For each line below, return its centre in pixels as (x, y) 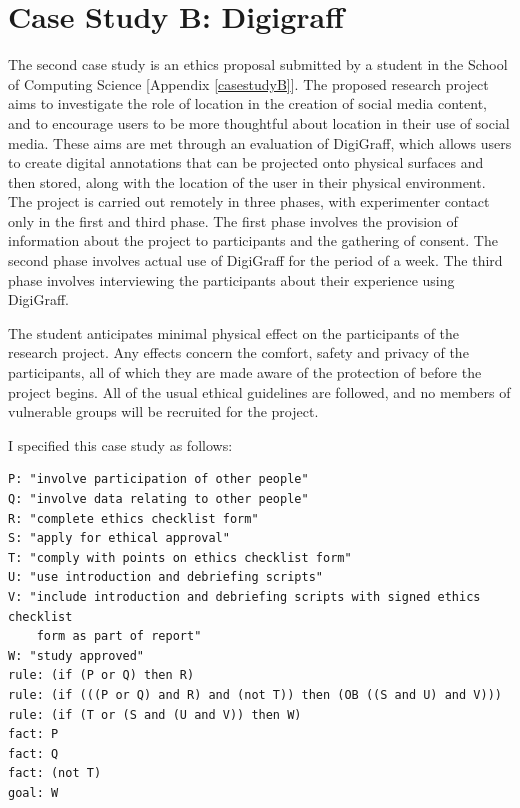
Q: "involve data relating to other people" (158, 499)
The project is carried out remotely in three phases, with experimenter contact (249, 201)
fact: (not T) (55, 773)
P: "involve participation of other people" (158, 479)
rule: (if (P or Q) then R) (101, 675)
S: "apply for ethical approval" (119, 538)
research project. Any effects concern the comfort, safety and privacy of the (238, 352)
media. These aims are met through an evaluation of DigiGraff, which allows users (260, 142)
